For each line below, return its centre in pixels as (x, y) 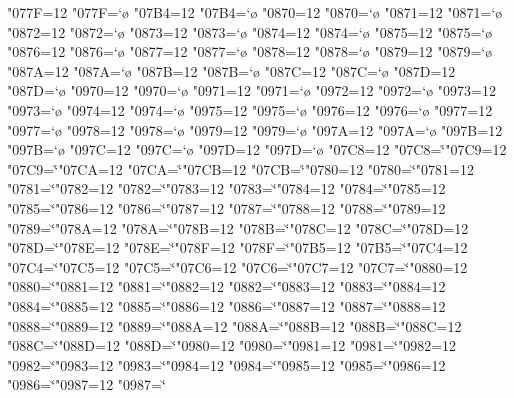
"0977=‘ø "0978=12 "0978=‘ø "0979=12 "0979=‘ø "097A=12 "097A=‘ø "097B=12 (255, 129)
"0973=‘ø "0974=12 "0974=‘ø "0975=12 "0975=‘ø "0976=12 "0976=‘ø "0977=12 (250, 109)
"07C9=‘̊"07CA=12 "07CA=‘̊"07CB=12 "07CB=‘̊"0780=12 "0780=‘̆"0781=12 (240, 168)
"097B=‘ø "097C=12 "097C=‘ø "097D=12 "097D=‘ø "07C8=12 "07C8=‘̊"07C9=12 (257, 149)
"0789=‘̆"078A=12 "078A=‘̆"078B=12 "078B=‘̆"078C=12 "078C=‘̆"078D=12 (238, 227)
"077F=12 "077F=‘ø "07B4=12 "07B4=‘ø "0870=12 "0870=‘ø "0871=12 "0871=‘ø (255, 12)
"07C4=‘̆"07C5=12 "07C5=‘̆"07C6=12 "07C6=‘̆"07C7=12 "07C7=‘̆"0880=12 (237, 266)
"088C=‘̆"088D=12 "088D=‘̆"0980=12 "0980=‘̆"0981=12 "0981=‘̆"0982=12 (232, 345)
